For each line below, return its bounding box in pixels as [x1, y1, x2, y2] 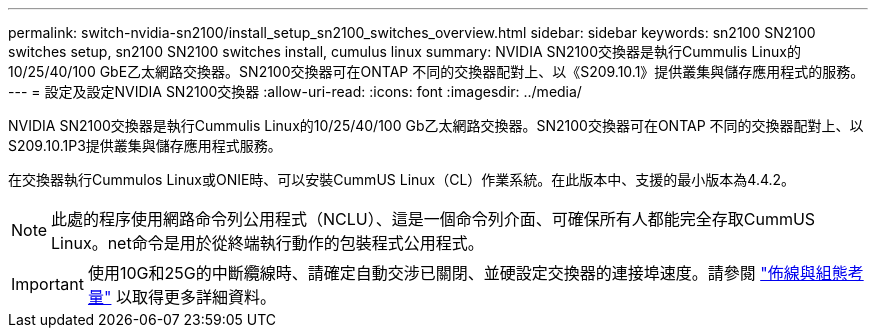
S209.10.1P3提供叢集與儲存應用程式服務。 [8, 137, 282, 154]
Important [11, 274, 84, 294]
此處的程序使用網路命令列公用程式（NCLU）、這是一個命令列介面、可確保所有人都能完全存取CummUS [51, 209, 816, 229]
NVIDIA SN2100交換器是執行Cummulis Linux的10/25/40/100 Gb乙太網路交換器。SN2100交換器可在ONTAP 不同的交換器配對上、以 [8, 117, 864, 134]
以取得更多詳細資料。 [115, 287, 276, 307]
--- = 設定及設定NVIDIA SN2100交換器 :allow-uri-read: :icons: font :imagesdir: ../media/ [8, 83, 582, 100]
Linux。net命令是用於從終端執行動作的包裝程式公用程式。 [51, 233, 484, 253]
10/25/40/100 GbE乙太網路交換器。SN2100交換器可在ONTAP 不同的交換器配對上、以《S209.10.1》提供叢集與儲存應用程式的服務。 [8, 63, 865, 80]
